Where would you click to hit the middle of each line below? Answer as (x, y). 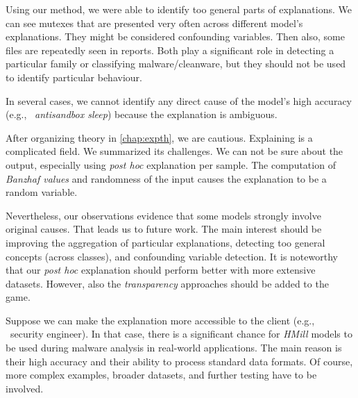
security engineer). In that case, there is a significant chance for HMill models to (181, 334)
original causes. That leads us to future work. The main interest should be (164, 229)
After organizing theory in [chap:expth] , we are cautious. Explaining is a (159, 137)
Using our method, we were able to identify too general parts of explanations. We (179, 9)
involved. (25, 388)
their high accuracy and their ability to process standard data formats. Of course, (179, 361)
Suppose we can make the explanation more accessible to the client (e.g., (160, 320)
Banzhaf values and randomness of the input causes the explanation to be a (166, 178)
